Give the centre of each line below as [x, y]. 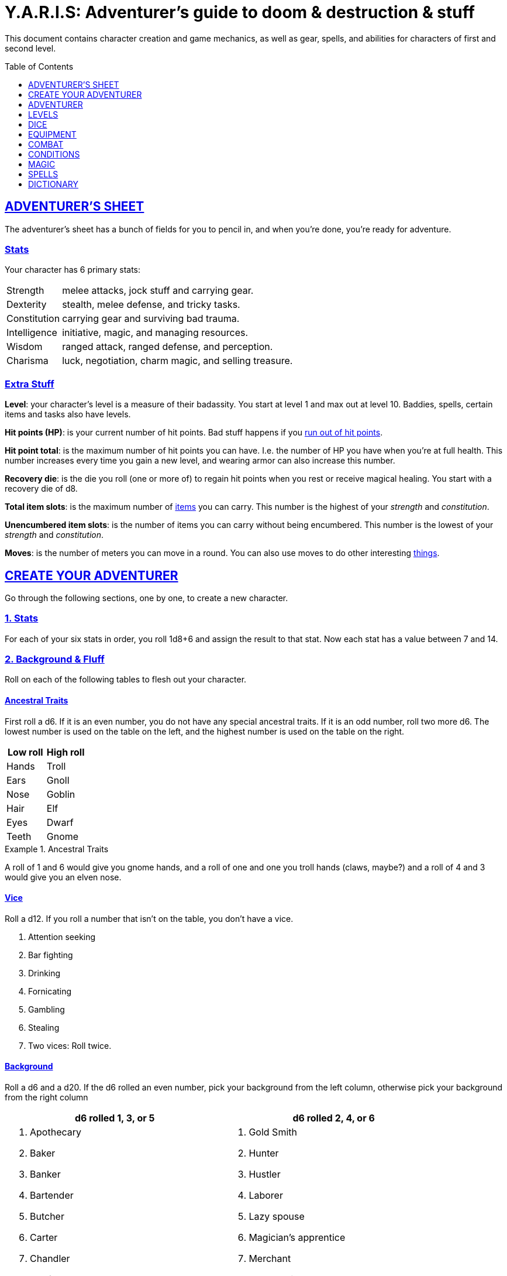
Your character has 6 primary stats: [73, 270]
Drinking [44, 973]
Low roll [25, 752]
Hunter [264, 1153]
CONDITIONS [54, 154]
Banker [45, 1174]
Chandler [50, 1259]
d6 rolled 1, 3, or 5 [115, 1118]
